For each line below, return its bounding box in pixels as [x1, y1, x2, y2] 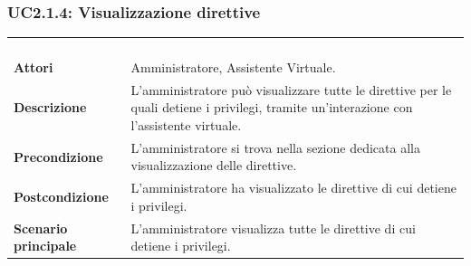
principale [14, 236, 77, 255]
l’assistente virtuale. [130, 116, 242, 134]
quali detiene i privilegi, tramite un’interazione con [130, 98, 413, 117]
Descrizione [14, 98, 87, 117]
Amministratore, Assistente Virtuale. [130, 57, 336, 76]
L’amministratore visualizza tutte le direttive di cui [130, 218, 416, 237]
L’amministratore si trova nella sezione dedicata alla [130, 138, 420, 157]
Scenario [14, 218, 68, 237]
